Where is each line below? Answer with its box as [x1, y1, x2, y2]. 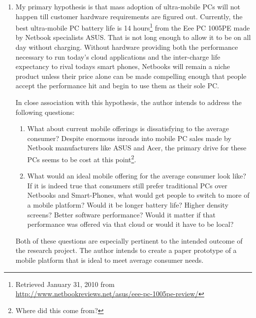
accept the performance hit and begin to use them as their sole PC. [15, 80, 219, 91]
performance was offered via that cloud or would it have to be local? [27, 219, 234, 229]
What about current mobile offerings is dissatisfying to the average [27, 123, 229, 134]
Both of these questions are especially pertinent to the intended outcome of [15, 235, 243, 246]
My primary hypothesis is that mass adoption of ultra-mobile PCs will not [15, 1, 240, 11]
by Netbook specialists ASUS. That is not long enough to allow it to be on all [15, 32, 251, 42]
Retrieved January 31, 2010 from [15, 279, 115, 289]
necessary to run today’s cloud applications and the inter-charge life [15, 51, 221, 62]
